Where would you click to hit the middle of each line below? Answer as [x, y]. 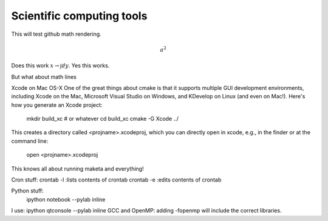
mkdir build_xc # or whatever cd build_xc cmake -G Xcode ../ [103, 119]
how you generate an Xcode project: [57, 105]
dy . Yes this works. [86, 66]
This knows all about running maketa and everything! [77, 168]
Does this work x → [35, 66]
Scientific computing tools [79, 16]
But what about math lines [44, 76]
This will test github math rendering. [56, 34]
